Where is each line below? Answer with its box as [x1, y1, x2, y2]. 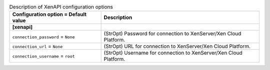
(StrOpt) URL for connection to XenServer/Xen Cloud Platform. [103, 43, 251, 50]
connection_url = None [12, 43, 63, 50]
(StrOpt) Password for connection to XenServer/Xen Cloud [103, 30, 241, 37]
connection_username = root [12, 53, 75, 60]
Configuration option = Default [12, 11, 87, 18]
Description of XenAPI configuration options [9, 3, 113, 10]
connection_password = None [12, 33, 75, 40]
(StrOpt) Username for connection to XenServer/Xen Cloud [103, 50, 242, 57]
